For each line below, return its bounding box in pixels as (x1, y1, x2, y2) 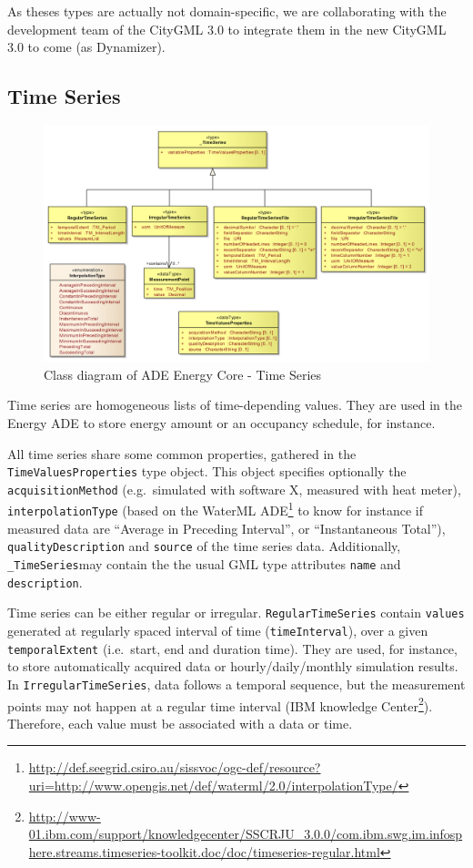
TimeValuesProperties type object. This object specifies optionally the (7, 462, 407, 481)
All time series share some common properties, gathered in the (7, 444, 357, 463)
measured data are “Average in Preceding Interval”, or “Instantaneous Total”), (7, 518, 446, 537)
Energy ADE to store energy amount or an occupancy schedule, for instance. (7, 413, 436, 432)
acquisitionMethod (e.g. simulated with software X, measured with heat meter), (7, 479, 461, 498)
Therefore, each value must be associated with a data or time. (7, 713, 353, 732)
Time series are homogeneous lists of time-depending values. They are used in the (7, 395, 462, 414)
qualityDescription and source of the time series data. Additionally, (7, 536, 401, 556)
